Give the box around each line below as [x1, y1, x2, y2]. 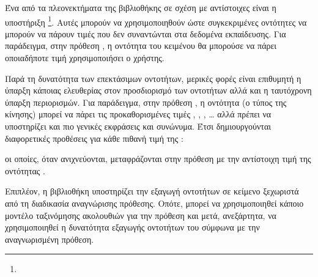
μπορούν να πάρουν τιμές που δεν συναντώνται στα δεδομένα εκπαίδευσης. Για [5, 27, 286, 40]
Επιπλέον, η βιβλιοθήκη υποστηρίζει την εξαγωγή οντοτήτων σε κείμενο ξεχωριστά [5, 185, 299, 198]
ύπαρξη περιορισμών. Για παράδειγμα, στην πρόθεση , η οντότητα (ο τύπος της [5, 95, 287, 108]
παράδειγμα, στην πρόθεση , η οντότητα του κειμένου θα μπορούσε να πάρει [5, 39, 277, 52]
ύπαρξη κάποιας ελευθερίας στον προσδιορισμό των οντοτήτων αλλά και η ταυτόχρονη [5, 84, 312, 97]
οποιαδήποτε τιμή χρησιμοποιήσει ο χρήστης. [5, 51, 165, 64]
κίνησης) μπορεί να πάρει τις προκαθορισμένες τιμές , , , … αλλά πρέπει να [5, 108, 272, 120]
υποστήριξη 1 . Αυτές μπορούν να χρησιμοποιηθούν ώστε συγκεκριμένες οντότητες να [5, 13, 307, 28]
